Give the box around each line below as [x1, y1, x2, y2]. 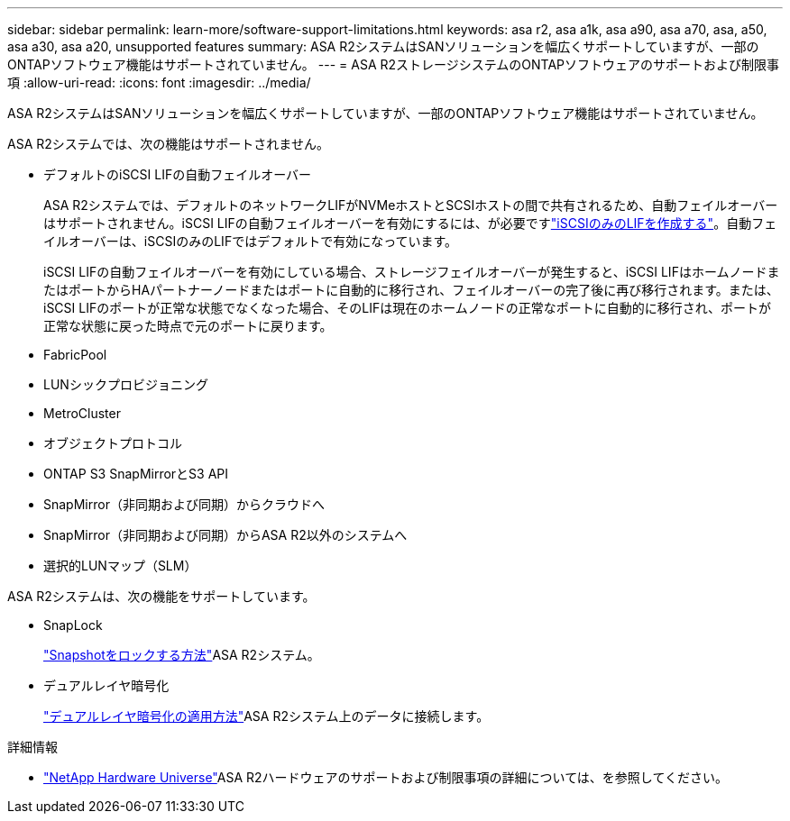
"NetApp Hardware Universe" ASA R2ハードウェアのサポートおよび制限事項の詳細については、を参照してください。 [43, 770, 729, 785]
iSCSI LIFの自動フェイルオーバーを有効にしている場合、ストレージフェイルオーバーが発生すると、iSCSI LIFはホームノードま [43, 264, 780, 279]
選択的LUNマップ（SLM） [43, 558, 197, 573]
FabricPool [43, 347, 107, 362]
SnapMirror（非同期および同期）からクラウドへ [43, 497, 325, 512]
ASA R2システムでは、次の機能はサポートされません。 [7, 136, 329, 151]
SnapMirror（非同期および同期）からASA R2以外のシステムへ [43, 527, 408, 543]
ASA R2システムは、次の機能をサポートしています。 [7, 588, 316, 604]
